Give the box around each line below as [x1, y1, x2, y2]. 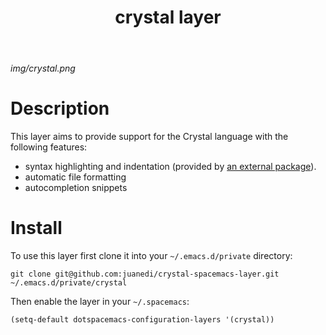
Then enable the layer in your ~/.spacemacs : [10, 296, 190, 308]
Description [10, 97, 110, 120]
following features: [10, 141, 88, 153]
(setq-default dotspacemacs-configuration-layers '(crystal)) [10, 315, 275, 325]
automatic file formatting [24, 171, 127, 183]
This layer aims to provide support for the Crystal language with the [10, 131, 289, 143]
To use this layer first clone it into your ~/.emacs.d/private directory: [10, 250, 293, 262]
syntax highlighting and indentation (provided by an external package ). [24, 161, 317, 173]
